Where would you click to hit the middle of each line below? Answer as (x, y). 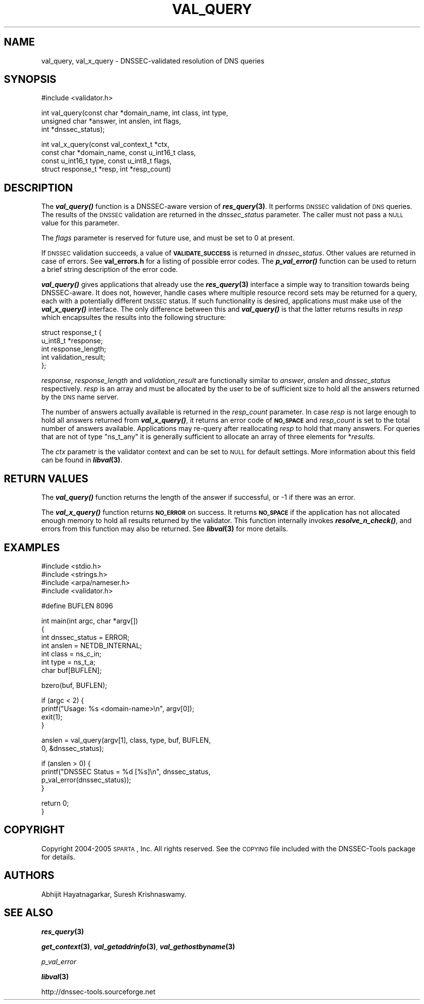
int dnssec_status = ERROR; (85, 637)
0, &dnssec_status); (73, 748)
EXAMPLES (32, 547)
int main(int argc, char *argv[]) (90, 621)
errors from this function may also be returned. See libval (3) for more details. (165, 529)
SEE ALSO (29, 913)
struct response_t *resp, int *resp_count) (106, 169)
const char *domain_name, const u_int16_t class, (119, 153)
